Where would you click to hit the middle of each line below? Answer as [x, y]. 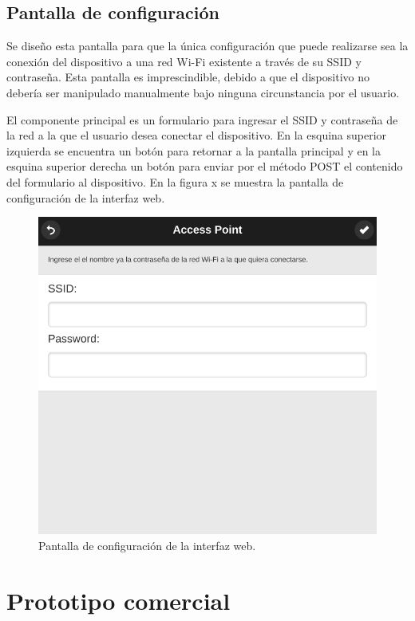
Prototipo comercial [119, 600]
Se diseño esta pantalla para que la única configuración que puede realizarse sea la [207, 46]
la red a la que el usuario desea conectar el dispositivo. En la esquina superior [197, 135]
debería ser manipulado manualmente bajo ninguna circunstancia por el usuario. [203, 92]
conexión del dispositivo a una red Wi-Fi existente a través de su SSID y [184, 61]
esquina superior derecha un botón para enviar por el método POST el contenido [205, 166]
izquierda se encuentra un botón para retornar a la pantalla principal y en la [194, 150]
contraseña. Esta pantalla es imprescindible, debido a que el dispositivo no [188, 77]
